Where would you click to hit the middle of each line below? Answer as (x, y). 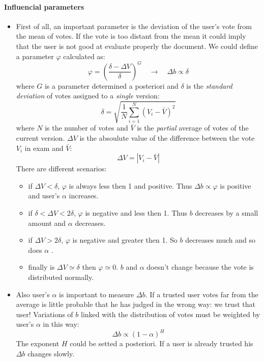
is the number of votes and (86, 128)
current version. (40, 138)
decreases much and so (221, 240)
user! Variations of (45, 314)
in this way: (61, 324)
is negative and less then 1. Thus (136, 212)
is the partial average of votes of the (193, 128)
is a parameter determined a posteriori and (111, 85)
